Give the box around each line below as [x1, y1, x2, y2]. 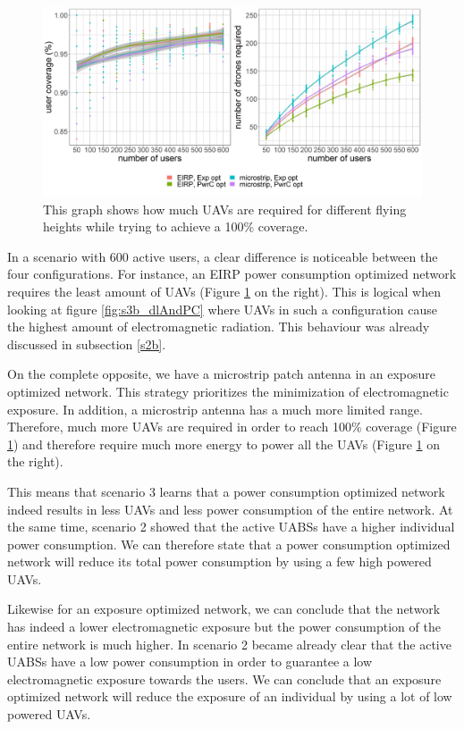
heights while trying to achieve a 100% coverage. [43, 217, 308, 236]
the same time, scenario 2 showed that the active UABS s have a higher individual [7, 517, 455, 536]
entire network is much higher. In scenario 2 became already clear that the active [7, 634, 451, 653]
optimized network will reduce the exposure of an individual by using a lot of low [7, 687, 452, 706]
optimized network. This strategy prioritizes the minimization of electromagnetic [7, 381, 449, 400]
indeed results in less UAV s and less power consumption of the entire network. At [7, 499, 453, 518]
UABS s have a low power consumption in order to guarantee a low [7, 652, 373, 671]
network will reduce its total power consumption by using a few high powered [7, 552, 432, 571]
